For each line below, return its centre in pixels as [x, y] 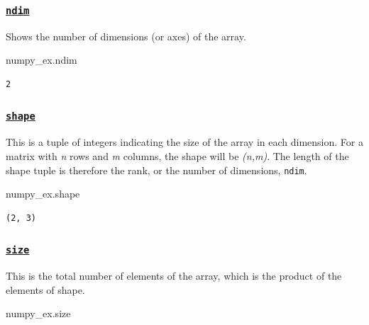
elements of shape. [45, 289]
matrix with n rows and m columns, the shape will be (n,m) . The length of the [177, 155]
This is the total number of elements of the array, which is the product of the [174, 276]
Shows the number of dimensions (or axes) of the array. [126, 36]
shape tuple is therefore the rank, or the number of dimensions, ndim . [156, 170]
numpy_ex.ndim [42, 60]
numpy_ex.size [38, 313]
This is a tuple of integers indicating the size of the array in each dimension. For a [184, 142]
